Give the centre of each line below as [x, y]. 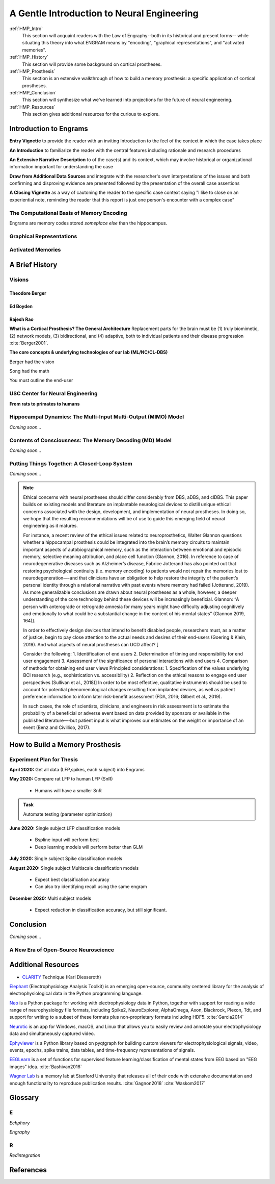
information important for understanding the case [61, 167]
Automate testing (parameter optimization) [68, 814]
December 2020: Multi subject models [50, 898]
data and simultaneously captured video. [52, 1034]
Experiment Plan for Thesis [44, 759]
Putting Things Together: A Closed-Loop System [71, 463]
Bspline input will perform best [67, 840]
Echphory [20, 1123]
